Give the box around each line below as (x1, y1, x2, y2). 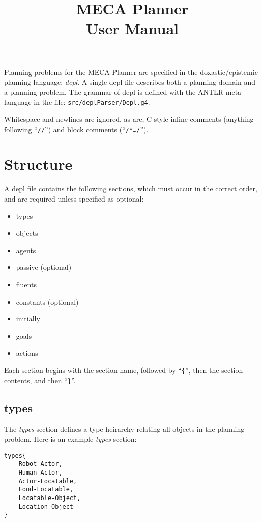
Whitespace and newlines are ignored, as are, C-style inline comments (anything (4, 114, 254, 124)
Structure (4, 154, 73, 175)
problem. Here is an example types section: (4, 434, 137, 444)
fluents (16, 279, 37, 289)
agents (16, 244, 36, 255)
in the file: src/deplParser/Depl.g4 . (34, 96, 150, 107)
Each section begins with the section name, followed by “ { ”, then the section (4, 364, 243, 375)
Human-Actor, (18, 468, 63, 476)
